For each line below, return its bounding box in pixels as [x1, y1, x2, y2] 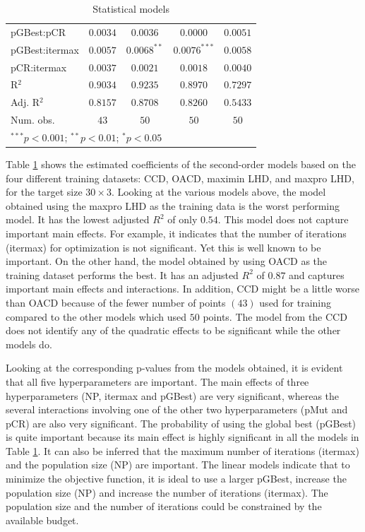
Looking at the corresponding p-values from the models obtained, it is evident [6, 360, 343, 375]
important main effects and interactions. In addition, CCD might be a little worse [6, 281, 360, 296]
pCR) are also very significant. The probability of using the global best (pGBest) [6, 415, 357, 430]
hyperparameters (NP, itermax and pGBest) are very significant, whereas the [6, 388, 340, 403]
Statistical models [92, 1, 169, 16]
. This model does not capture [217, 212, 349, 227]
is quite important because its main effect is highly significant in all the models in [6, 430, 359, 444]
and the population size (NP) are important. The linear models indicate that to [6, 457, 350, 472]
